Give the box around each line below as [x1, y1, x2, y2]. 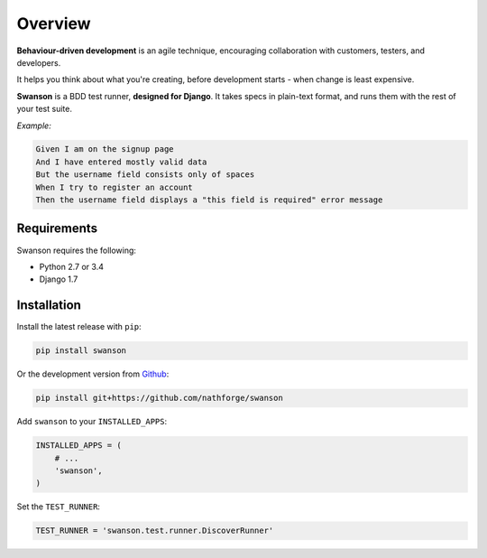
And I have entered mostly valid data [35, 156, 207, 167]
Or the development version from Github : [16, 368, 170, 379]
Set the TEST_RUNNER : [16, 501, 101, 512]
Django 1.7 [39, 274, 78, 284]
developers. [16, 57, 61, 68]
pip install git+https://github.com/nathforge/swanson [35, 393, 283, 404]
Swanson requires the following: [16, 245, 137, 256]
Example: [16, 120, 51, 131]
